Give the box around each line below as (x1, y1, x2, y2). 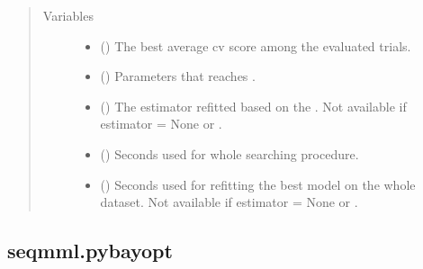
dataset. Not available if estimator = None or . (100, 193, 358, 211)
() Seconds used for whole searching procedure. (100, 144, 359, 163)
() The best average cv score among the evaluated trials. (100, 36, 411, 55)
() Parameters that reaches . (100, 67, 256, 85)
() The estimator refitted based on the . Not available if (100, 96, 407, 115)
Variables (42, 6, 94, 24)
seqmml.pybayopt (7, 237, 173, 265)
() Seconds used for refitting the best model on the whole (100, 175, 416, 193)
